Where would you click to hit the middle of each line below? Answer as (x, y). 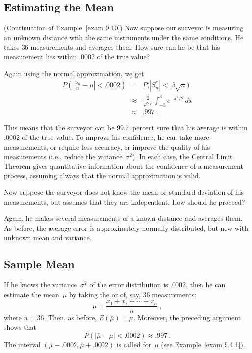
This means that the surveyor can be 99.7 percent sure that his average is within (126, 127)
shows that (20, 327)
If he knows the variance (41, 285)
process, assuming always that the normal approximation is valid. (102, 176)
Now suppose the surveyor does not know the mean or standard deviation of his (124, 192)
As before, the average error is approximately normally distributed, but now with (126, 228)
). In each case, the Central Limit (183, 156)
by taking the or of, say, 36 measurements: (133, 294)
